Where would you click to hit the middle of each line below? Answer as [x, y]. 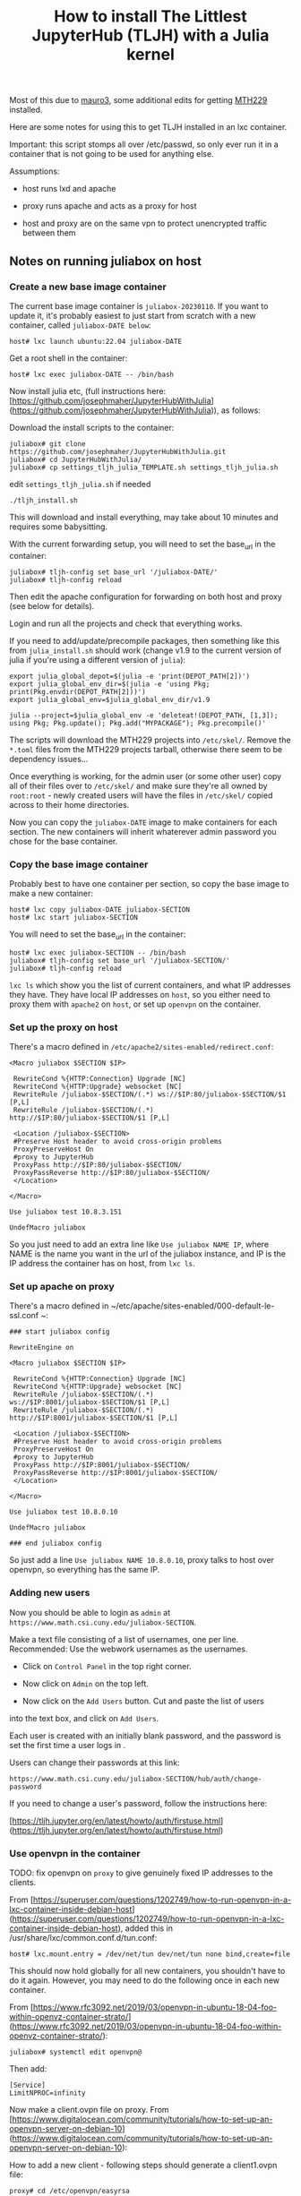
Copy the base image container [79, 864]
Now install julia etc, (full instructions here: [88, 390]
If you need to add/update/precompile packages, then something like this [145, 640]
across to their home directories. [69, 804]
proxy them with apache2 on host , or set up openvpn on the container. [135, 1004]
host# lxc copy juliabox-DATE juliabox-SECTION [100, 909]
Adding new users [50, 1593]
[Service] [28, 2085]
